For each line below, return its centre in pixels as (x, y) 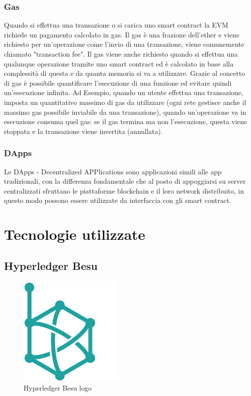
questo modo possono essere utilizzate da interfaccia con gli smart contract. (118, 200)
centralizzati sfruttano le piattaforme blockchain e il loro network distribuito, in (124, 190)
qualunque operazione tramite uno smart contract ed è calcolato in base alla (119, 63)
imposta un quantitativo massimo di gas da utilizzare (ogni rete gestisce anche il (125, 102)
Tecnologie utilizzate (75, 234)
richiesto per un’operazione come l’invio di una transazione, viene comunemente (124, 44)
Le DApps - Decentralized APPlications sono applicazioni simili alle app (113, 171)
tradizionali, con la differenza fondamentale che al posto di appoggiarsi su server (125, 181)
